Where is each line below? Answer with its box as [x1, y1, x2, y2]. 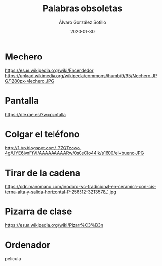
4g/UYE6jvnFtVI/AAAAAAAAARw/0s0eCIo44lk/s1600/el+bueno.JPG [5, 150, 144, 156]
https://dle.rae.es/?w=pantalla [5, 111, 66, 117]
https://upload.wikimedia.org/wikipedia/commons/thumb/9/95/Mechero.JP [5, 72, 157, 79]
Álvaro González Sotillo [58, 19, 107, 25]
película [5, 256, 21, 262]
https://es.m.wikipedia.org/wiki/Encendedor [5, 67, 94, 73]
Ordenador [5, 239, 51, 251]
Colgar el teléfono [5, 128, 80, 140]
